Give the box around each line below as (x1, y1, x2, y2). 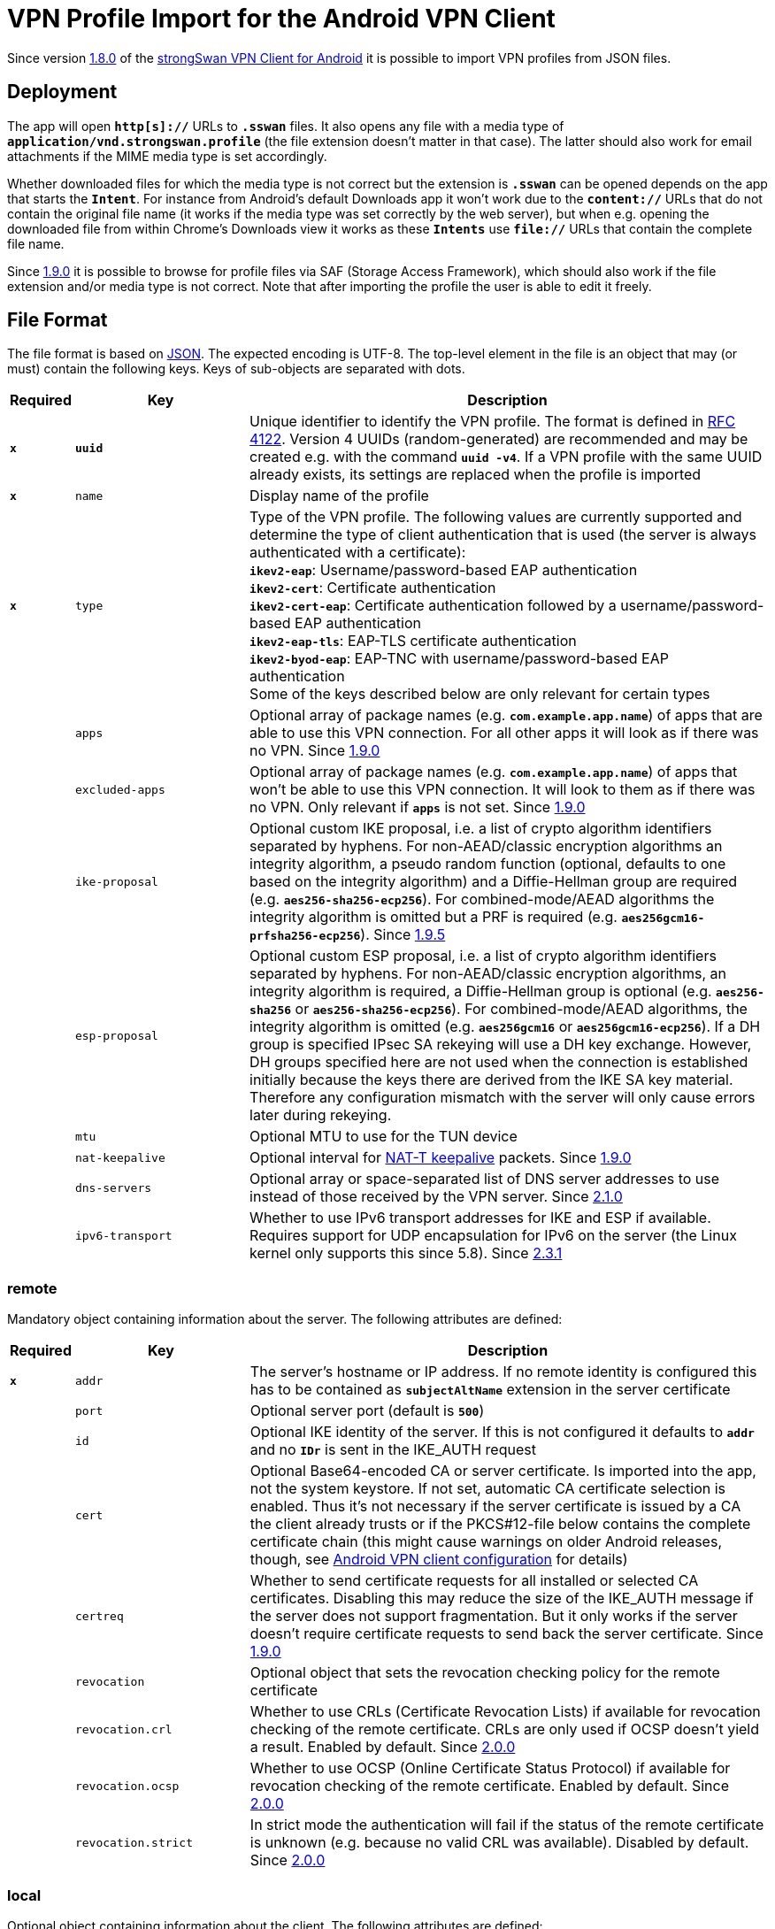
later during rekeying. (249, 1106, 392, 1125)
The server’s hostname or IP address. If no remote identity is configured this (249, 1363, 757, 1381)
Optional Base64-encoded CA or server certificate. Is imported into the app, (249, 1462, 756, 1480)
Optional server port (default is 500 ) (249, 1402, 485, 1420)
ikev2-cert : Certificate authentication (249, 579, 496, 597)
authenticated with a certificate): (249, 543, 466, 562)
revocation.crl (74, 1722, 173, 1736)
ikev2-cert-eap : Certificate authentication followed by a (249, 596, 617, 615)
